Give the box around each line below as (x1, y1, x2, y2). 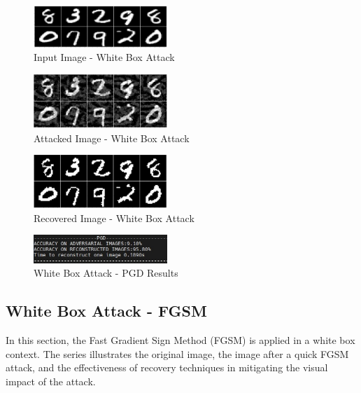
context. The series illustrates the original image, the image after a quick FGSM (6, 346, 349, 361)
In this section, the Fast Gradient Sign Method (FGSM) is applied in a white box (6, 333, 355, 347)
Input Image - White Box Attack (34, 50, 175, 64)
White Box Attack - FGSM (6, 300, 207, 322)
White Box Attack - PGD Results (34, 266, 178, 280)
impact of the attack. (6, 374, 96, 389)
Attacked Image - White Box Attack (34, 130, 190, 145)
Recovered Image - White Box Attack (34, 210, 194, 225)
